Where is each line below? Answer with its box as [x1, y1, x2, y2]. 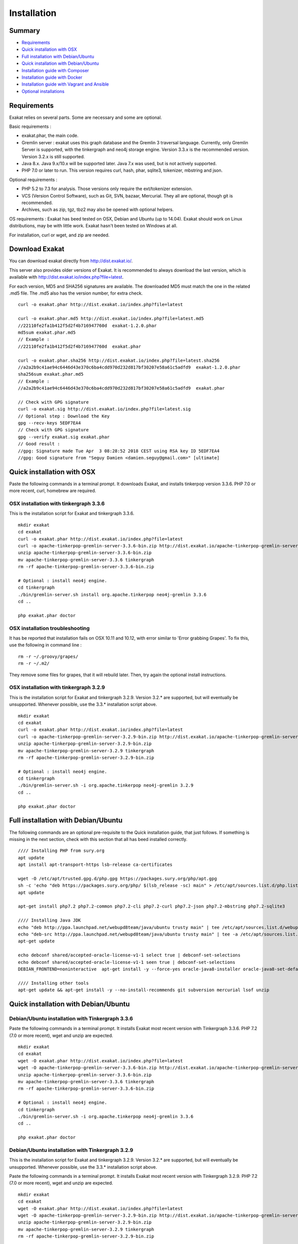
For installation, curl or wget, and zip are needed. [9, 232, 110, 238]
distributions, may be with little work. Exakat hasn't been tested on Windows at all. [9, 223, 178, 229]
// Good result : [18, 441, 60, 447]
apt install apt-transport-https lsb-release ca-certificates [18, 862, 173, 868]
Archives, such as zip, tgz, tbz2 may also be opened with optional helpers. [21, 207, 174, 212]
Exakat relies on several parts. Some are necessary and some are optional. [9, 114, 162, 120]
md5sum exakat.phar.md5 [18, 329, 76, 335]
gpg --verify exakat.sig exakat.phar [18, 434, 110, 440]
